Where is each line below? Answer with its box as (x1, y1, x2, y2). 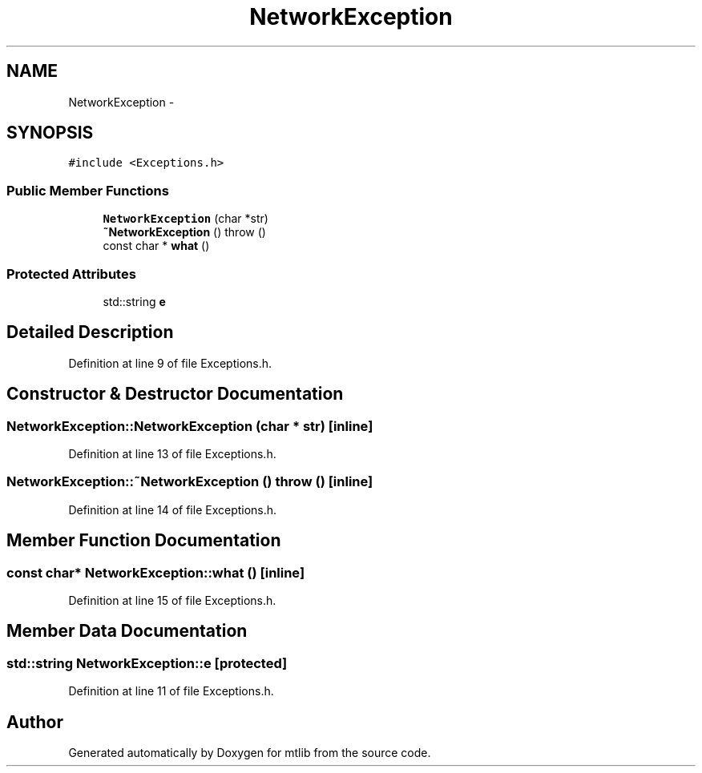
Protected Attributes (6, 265, 136, 282)
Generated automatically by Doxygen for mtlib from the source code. (68, 746, 431, 760)
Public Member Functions (6, 182, 169, 199)
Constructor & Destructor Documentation (6, 384, 344, 405)
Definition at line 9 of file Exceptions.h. (68, 356, 272, 370)
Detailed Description (6, 322, 174, 343)
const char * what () (103, 239, 210, 253)
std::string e (103, 294, 166, 308)
